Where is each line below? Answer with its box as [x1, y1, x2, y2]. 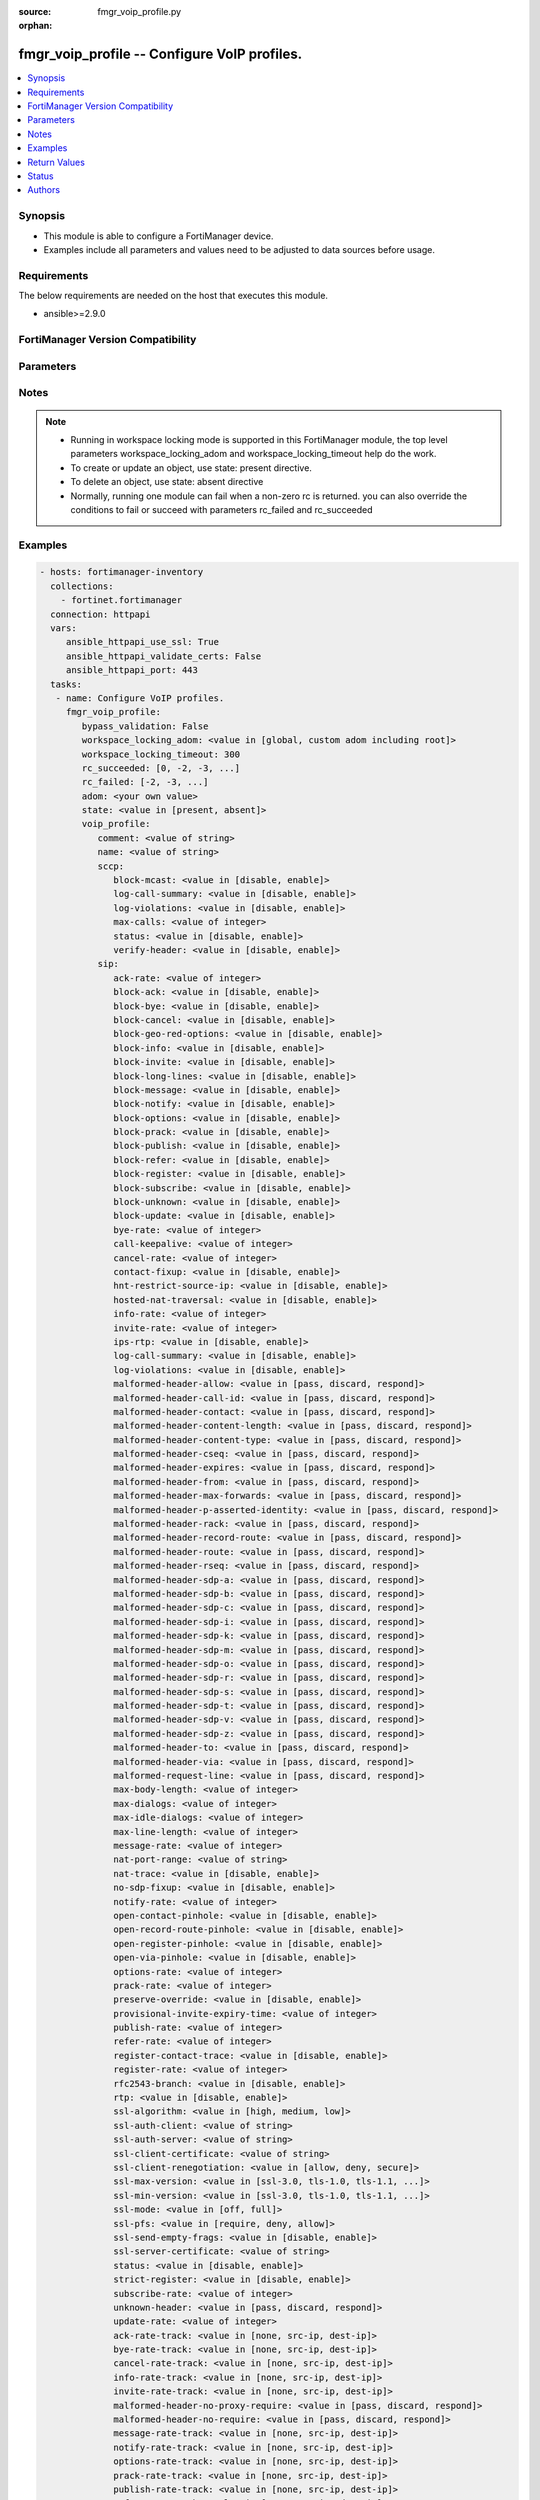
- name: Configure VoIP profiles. [55, 692, 225, 704]
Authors [27, 184, 60, 196]
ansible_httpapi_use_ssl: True [65, 636, 220, 648]
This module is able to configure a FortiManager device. [43, 230, 274, 242]
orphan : [18, 20, 53, 32]
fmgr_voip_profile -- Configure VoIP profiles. [18, 46, 303, 63]
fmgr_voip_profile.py [97, 6, 182, 17]
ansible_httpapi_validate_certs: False [65, 650, 262, 662]
